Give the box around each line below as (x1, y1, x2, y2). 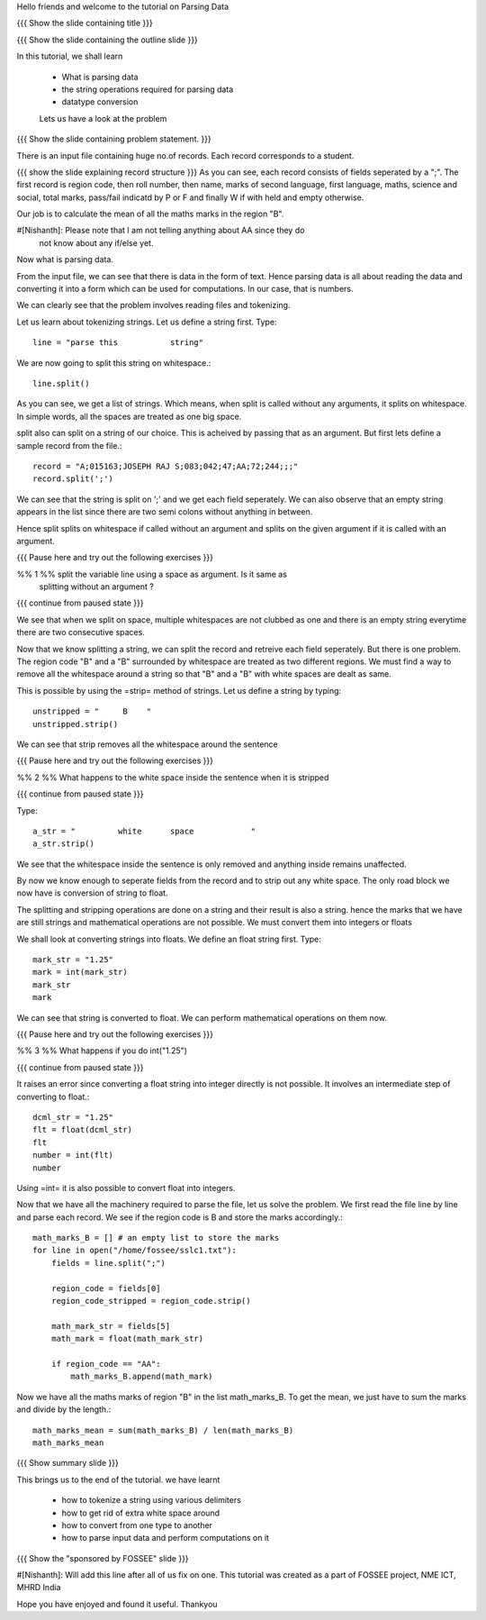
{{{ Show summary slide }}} (16, 1458, 119, 1469)
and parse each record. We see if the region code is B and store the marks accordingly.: (16, 1212, 343, 1223)
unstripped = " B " (32, 706, 152, 716)
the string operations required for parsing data (61, 84, 234, 95)
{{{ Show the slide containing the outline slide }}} (16, 34, 198, 45)
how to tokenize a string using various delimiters (61, 1495, 242, 1506)
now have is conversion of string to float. (16, 887, 168, 898)
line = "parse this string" (32, 338, 204, 348)
